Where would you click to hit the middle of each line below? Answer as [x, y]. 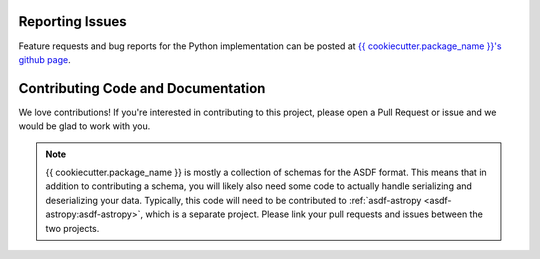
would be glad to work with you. [84, 126]
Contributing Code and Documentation [142, 88]
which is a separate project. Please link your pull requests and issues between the [314, 214]
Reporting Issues [72, 21]
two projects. [72, 228]
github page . [44, 59]
